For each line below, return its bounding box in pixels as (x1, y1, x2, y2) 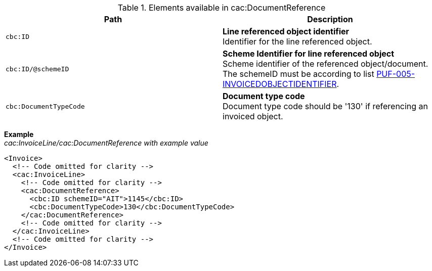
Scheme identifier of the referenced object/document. (223, 59, 428, 69)
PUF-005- (376, 69, 415, 79)
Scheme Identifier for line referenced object (223, 49, 395, 59)
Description (307, 14, 353, 24)
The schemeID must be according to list (223, 69, 374, 79)
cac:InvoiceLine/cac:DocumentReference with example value (4, 139, 208, 147)
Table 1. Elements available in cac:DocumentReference (117, 3, 326, 13)
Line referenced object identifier (223, 26, 350, 36)
